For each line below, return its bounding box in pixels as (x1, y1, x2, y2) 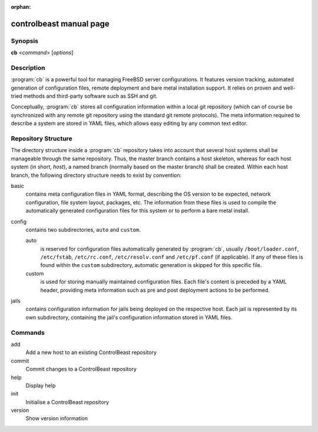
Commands (11, 328, 45, 337)
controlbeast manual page (11, 18, 110, 29)
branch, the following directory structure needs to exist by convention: (11, 172, 182, 179)
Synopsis (11, 37, 38, 45)
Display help (25, 382, 56, 389)
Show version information (25, 415, 88, 422)
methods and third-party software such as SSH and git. (24, 93, 158, 100)
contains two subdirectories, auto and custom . (25, 226, 141, 233)
